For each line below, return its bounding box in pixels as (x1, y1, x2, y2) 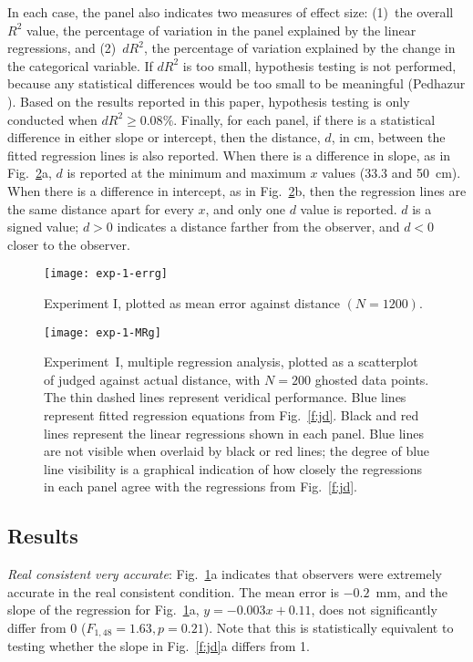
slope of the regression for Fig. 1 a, (7, 600, 200, 619)
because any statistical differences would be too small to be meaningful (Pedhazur (7, 74, 466, 93)
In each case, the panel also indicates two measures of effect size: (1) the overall (7, 3, 454, 21)
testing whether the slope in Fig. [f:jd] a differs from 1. (7, 636, 310, 656)
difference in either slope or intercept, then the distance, (7, 128, 321, 147)
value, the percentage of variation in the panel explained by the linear (26, 20, 416, 39)
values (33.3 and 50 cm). (322, 163, 461, 182)
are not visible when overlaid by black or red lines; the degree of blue (44, 441, 430, 460)
